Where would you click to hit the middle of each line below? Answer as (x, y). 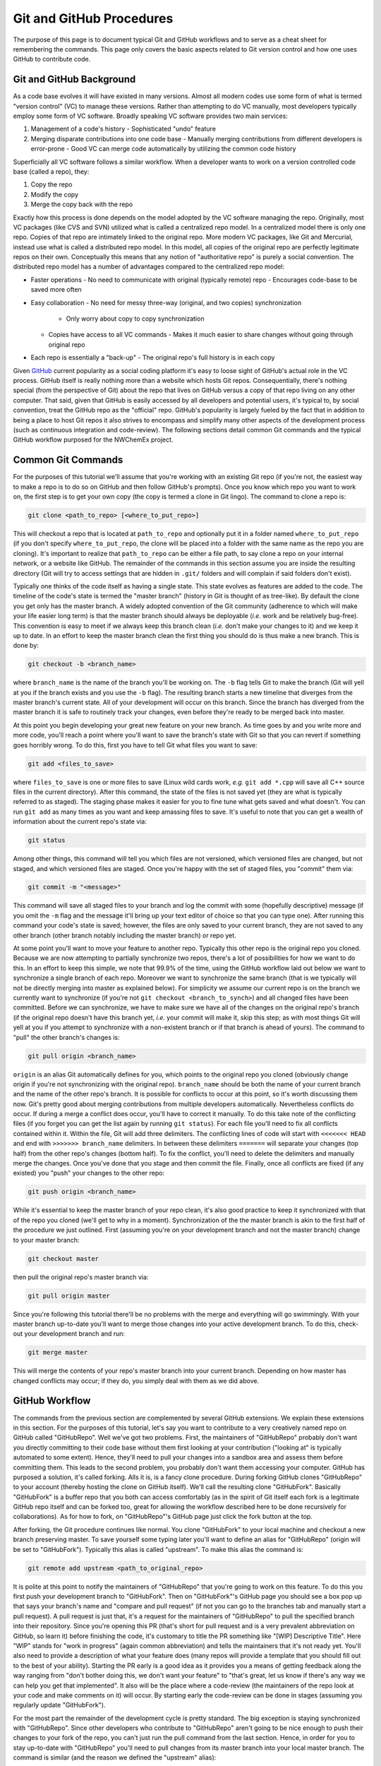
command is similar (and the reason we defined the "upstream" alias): (115, 1758)
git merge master (58, 1352)
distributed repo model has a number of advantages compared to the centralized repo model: (149, 267)
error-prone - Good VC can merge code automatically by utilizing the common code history (163, 149)
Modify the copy (55, 194)
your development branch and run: (75, 1334)
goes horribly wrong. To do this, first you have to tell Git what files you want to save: (135, 745)
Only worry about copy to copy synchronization (135, 319)
